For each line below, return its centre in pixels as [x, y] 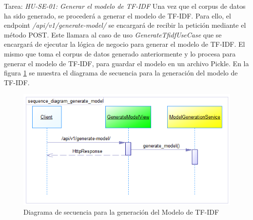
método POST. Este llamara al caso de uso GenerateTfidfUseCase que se [113, 34]
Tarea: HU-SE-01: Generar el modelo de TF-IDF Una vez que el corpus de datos [125, 6]
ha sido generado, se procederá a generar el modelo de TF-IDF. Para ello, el [117, 15]
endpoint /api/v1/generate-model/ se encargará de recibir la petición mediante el [125, 25]
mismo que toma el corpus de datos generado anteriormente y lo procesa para [120, 53]
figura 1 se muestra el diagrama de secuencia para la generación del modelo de [121, 73]
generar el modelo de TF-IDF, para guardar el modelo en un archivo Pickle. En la [126, 63]
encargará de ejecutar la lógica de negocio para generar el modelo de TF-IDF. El [125, 44]
